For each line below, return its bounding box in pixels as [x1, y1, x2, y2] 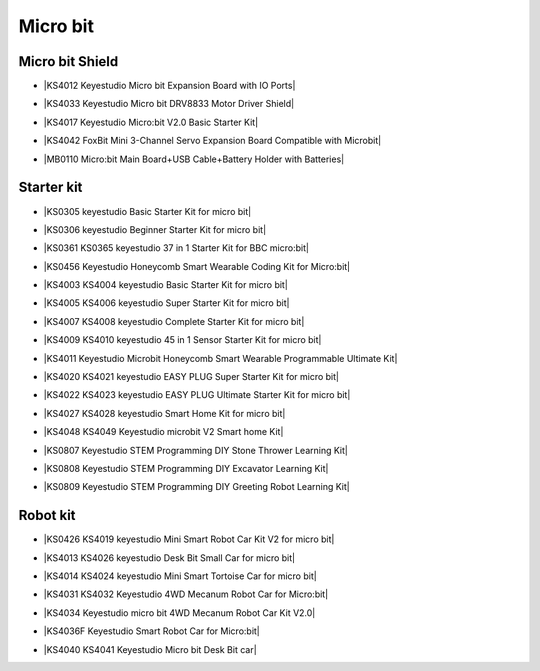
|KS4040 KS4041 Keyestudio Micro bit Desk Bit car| [43, 643, 257, 655]
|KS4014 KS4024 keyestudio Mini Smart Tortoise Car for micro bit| [43, 570, 317, 582]
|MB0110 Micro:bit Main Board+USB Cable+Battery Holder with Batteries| [43, 153, 345, 165]
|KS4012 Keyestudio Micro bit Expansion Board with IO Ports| [43, 80, 296, 92]
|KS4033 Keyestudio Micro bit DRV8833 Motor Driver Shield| [43, 98, 295, 110]
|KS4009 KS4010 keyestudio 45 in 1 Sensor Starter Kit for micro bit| [43, 334, 322, 346]
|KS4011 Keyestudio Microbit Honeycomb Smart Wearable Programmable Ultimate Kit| [43, 352, 398, 364]
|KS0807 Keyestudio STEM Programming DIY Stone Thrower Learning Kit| [43, 444, 349, 456]
